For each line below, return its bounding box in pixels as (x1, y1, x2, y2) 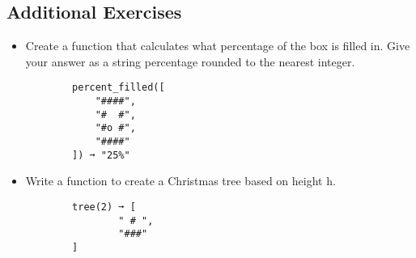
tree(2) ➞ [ (72, 201, 136, 213)
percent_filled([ (72, 82, 165, 94)
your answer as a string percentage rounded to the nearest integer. (25, 53, 355, 70)
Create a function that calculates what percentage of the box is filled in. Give (25, 37, 410, 54)
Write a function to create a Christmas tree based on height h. (25, 172, 336, 189)
